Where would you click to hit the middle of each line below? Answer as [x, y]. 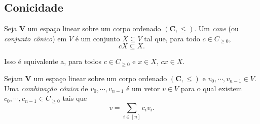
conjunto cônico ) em [35, 38]
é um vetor [143, 88]
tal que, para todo [172, 38]
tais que [75, 98]
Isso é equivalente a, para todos [53, 61]
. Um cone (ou [216, 28]
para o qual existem [211, 88]
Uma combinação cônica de [46, 88]
